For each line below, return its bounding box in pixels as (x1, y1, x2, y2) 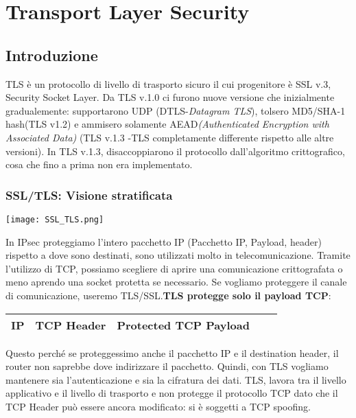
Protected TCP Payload (117, 316, 250, 333)
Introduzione (5, 44, 98, 65)
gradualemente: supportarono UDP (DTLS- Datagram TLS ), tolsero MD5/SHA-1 (5, 103, 346, 117)
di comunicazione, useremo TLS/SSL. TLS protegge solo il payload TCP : (5, 288, 331, 302)
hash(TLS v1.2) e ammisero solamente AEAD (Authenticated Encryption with (5, 117, 329, 131)
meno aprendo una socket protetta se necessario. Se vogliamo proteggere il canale (5, 275, 347, 289)
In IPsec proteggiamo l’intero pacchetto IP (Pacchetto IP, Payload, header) (5, 234, 322, 248)
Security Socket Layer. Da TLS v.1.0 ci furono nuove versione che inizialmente (5, 90, 335, 104)
